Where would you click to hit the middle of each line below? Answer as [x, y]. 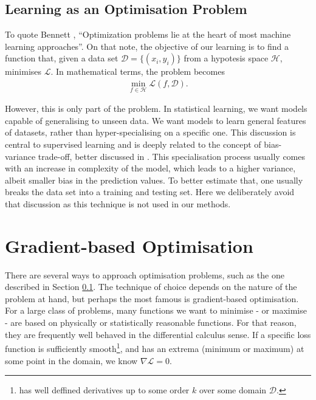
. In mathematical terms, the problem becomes [138, 71]
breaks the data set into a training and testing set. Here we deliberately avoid [150, 192]
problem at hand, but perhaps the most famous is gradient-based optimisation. [152, 298]
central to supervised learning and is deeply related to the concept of [133, 144]
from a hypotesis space [226, 58]
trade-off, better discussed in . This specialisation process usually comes [171, 156]
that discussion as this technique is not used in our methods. [118, 203]
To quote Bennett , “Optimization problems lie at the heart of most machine [148, 34]
